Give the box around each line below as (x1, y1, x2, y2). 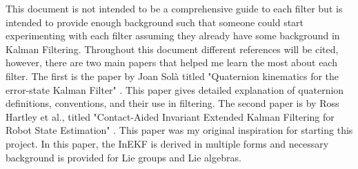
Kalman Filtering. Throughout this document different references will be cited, (6, 41, 339, 56)
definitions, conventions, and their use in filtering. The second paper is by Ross (6, 96, 339, 110)
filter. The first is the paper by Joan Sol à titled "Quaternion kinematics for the (6, 68, 339, 83)
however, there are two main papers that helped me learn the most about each (6, 55, 337, 70)
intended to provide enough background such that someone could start (6, 14, 304, 29)
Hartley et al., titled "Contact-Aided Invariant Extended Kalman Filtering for (6, 109, 335, 123)
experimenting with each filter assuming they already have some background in (6, 28, 340, 43)
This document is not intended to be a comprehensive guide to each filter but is (6, 1, 343, 15)
